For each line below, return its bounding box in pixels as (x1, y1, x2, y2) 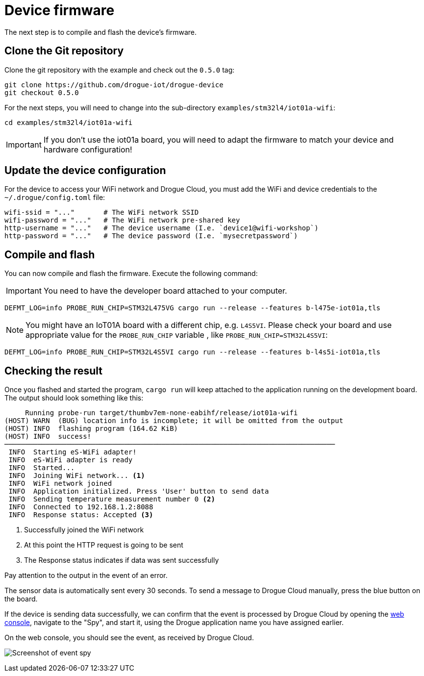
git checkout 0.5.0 (4, 88, 79, 97)
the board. (4, 595, 38, 603)
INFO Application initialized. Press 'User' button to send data (8, 487, 269, 496)
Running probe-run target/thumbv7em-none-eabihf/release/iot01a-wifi (25, 409, 298, 417)
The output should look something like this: (4, 394, 144, 402)
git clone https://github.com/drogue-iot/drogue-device (4, 80, 224, 89)
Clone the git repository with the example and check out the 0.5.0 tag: (4, 65, 235, 74)
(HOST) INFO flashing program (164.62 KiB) (4, 425, 178, 433)
